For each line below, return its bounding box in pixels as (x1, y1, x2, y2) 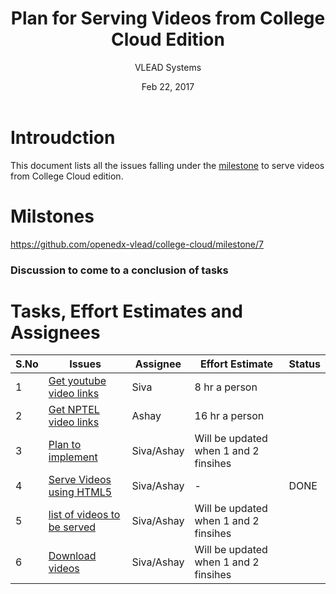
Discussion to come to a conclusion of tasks (10, 263, 229, 277)
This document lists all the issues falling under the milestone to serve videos (10, 159, 325, 171)
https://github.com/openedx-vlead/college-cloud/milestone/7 (10, 238, 264, 250)
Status (288, 357, 321, 371)
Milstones (10, 205, 95, 227)
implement (48, 450, 98, 464)
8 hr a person (194, 380, 258, 394)
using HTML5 (48, 485, 113, 499)
